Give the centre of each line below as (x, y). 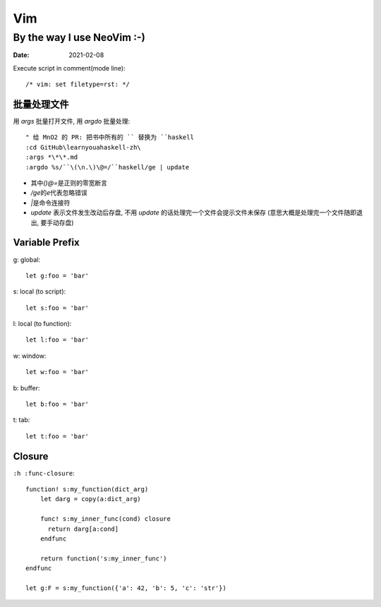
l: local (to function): (42, 324)
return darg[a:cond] (83, 529)
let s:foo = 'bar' (58, 308)
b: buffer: (26, 387)
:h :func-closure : (44, 473)
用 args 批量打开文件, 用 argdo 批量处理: (72, 121)
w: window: (30, 356)
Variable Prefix (47, 242)
